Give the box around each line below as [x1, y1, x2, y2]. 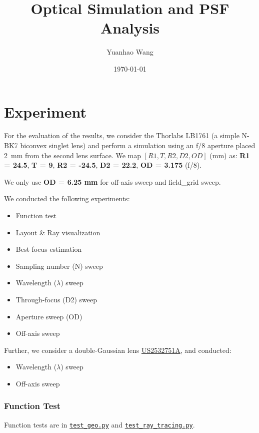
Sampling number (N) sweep [15, 260, 103, 271]
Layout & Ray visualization [15, 227, 100, 237]
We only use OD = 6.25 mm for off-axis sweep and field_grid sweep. [4, 176, 221, 187]
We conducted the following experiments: [4, 193, 130, 204]
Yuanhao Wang [106, 47, 153, 57]
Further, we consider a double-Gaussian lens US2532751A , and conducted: [4, 344, 231, 355]
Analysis [100, 18, 160, 38]
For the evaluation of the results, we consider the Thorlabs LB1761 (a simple [4, 130, 239, 141]
